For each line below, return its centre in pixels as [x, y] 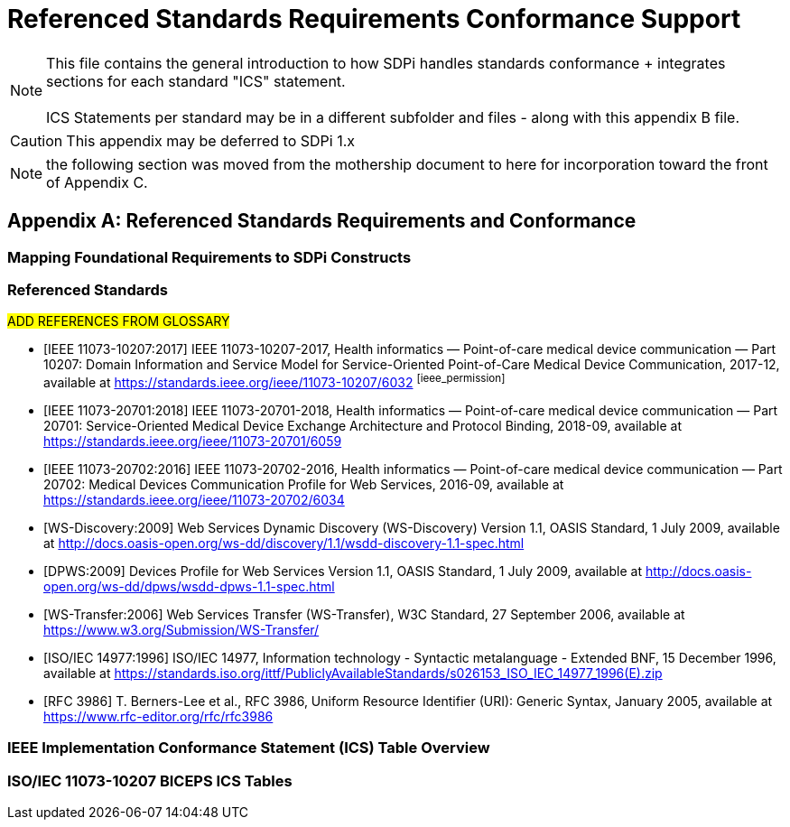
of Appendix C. [97, 182]
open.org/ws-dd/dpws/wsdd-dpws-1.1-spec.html [189, 586]
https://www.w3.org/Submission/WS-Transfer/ [181, 630]
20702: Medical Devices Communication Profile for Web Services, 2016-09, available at [304, 484]
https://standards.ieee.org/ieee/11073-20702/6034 [194, 500]
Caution [37, 140]
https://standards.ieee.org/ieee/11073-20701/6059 [193, 441]
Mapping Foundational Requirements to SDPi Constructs [209, 257]
